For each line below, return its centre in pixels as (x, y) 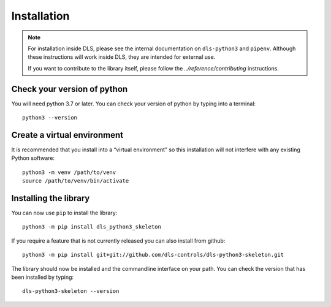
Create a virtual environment (67, 135)
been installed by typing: (42, 277)
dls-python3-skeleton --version (71, 291)
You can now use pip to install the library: (64, 213)
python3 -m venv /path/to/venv (69, 172)
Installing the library (51, 198)
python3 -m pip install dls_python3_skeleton (92, 227)
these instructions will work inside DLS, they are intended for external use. (122, 57)
